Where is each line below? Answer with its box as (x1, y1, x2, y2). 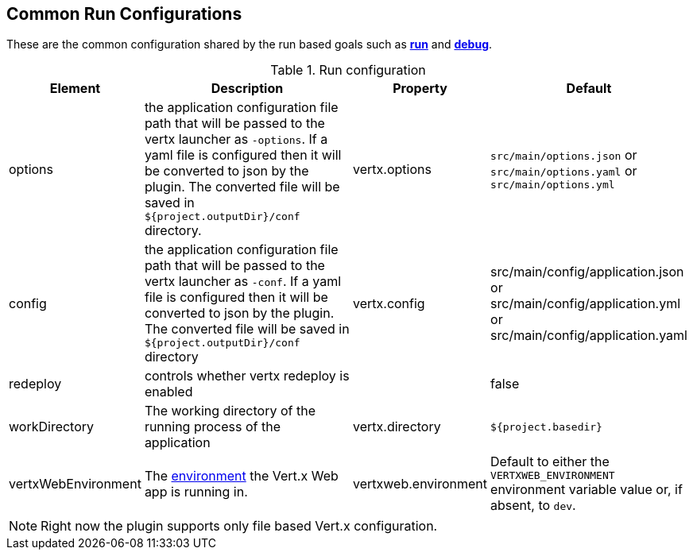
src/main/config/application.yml (490, 295, 681, 311)
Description (211, 80, 284, 97)
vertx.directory (353, 419, 441, 435)
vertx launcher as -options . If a (144, 131, 328, 148)
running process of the (144, 419, 281, 435)
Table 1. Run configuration (270, 62, 426, 79)
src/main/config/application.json (490, 263, 684, 280)
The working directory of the (144, 403, 316, 419)
